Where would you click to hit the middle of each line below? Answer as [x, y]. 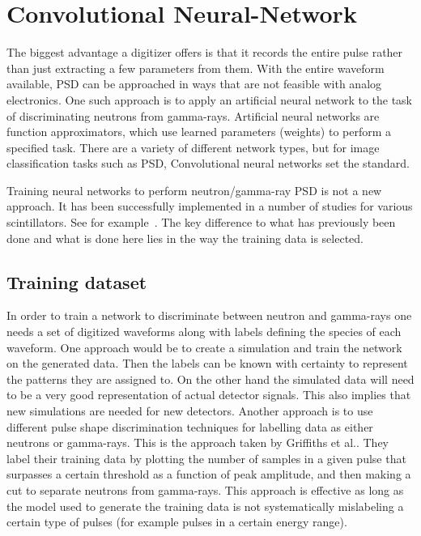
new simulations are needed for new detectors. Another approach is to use [190, 411]
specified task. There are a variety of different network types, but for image [193, 147]
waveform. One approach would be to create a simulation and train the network [204, 347]
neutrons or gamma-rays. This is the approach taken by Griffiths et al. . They [198, 442]
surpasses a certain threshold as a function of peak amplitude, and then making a [209, 474]
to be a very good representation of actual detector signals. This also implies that [209, 395]
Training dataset [77, 281]
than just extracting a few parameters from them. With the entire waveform [196, 68]
